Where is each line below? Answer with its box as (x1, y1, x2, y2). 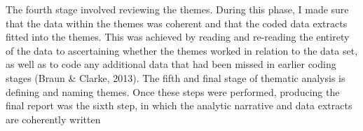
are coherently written (6, 111, 101, 126)
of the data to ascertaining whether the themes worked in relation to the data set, (6, 43, 358, 57)
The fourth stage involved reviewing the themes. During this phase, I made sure (6, 2, 349, 16)
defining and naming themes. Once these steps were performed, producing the (6, 84, 340, 99)
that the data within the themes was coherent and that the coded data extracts (6, 15, 348, 30)
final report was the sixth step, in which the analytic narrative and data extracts (6, 98, 352, 113)
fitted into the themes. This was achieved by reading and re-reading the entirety (6, 29, 350, 44)
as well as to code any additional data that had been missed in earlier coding (6, 57, 336, 71)
